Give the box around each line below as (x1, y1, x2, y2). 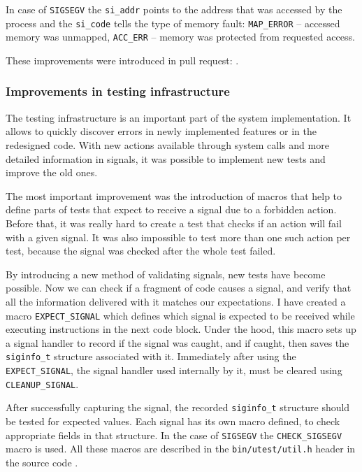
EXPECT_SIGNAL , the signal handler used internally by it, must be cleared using (6, 363, 342, 377)
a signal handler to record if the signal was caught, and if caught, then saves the (6, 335, 349, 350)
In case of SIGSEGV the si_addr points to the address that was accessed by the (6, 2, 342, 16)
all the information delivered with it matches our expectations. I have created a (6, 294, 346, 308)
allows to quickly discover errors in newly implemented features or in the (6, 124, 317, 138)
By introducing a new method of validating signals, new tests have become (6, 266, 326, 281)
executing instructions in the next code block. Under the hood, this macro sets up (6, 322, 356, 336)
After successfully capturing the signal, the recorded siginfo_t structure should (6, 400, 350, 415)
